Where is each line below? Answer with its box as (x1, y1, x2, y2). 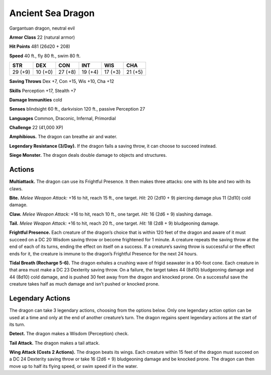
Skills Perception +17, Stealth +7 (9, 87, 76, 93)
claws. (9, 185, 23, 192)
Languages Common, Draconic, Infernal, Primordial (9, 115, 116, 121)
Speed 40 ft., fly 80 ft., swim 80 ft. (9, 53, 81, 59)
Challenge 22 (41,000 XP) (9, 125, 64, 131)
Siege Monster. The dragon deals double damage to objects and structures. (9, 152, 167, 158)
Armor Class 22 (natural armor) (9, 34, 75, 40)
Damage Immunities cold (9, 97, 62, 103)
